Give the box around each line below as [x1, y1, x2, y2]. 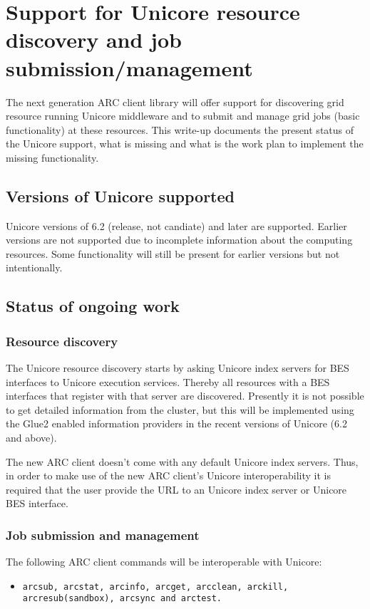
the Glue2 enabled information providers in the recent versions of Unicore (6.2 [6, 416, 347, 431]
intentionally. [6, 260, 63, 275]
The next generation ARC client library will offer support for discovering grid [6, 94, 344, 109]
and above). [6, 430, 57, 445]
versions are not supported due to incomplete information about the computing [6, 232, 353, 247]
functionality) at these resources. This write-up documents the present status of [6, 122, 354, 137]
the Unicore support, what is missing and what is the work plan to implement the [6, 136, 364, 151]
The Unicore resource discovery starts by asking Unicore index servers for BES [6, 360, 349, 375]
